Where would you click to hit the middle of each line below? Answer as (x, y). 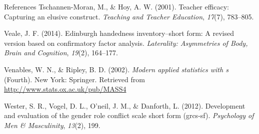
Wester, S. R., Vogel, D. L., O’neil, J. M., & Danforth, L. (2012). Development (125, 105)
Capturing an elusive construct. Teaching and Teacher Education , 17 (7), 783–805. (129, 16)
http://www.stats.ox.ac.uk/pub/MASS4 (65, 89)
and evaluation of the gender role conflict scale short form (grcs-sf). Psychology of (129, 115)
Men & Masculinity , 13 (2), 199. (52, 125)
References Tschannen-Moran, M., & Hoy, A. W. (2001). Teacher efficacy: (117, 6)
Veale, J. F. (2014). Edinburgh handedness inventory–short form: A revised (119, 33)
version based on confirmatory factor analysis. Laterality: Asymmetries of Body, (126, 43)
